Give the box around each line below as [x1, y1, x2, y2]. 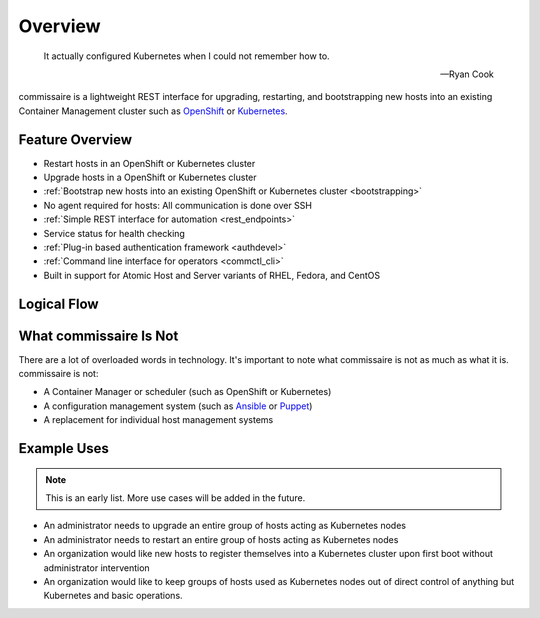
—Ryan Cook [440, 68, 494, 80]
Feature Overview [18, 131, 133, 148]
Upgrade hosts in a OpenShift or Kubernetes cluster [43, 171, 257, 184]
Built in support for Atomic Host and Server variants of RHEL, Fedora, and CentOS [43, 269, 380, 281]
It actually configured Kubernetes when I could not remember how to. [43, 50, 330, 62]
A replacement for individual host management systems [43, 414, 274, 426]
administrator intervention [43, 561, 150, 574]
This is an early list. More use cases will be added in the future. [45, 492, 306, 504]
